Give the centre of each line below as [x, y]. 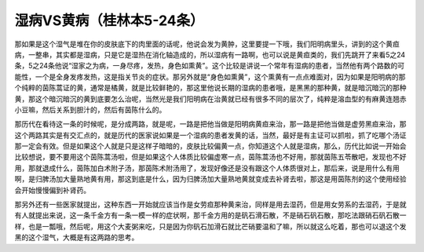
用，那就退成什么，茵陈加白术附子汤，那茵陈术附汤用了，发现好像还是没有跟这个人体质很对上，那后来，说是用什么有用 [207, 168]
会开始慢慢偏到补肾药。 [52, 190]
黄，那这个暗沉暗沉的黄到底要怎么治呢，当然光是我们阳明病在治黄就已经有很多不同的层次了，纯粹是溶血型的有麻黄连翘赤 [210, 99]
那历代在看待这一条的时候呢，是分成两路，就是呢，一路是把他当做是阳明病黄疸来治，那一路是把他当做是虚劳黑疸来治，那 [210, 124]
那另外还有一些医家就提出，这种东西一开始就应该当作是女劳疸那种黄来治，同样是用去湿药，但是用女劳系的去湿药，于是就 [210, 205]
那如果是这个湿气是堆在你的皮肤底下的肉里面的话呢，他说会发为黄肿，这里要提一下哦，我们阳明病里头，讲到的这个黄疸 [207, 44]
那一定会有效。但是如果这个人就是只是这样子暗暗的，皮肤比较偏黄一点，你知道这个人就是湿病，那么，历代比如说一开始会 [210, 146]
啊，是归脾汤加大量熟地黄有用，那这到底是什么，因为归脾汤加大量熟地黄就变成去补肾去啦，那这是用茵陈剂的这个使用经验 [210, 179]
